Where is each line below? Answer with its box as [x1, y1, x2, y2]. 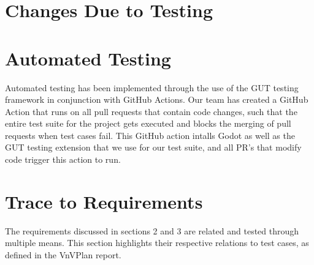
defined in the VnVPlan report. [5, 248, 121, 261]
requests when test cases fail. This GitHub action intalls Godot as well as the [5, 129, 295, 141]
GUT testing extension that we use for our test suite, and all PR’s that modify [5, 141, 302, 154]
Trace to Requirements [5, 188, 203, 214]
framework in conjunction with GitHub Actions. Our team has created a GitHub [5, 93, 308, 106]
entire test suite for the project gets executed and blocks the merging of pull [5, 117, 291, 130]
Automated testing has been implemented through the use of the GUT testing [5, 81, 299, 94]
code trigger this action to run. [5, 153, 121, 166]
